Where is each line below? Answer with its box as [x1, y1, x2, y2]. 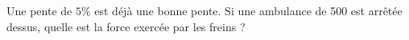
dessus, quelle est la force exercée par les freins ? [6, 18, 246, 34]
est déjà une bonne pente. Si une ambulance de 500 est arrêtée [94, 2, 403, 18]
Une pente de [6, 2, 72, 18]
